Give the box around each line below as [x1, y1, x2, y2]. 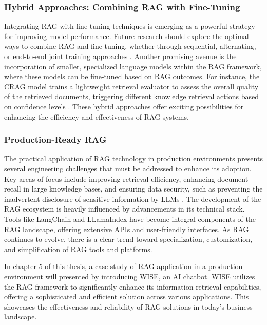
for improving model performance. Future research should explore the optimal [4, 30, 249, 41]
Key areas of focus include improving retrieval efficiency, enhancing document [4, 173, 249, 184]
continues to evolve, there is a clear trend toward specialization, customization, [4, 234, 253, 244]
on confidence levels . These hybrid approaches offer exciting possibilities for [4, 101, 244, 111]
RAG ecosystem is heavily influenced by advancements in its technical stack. [4, 203, 245, 214]
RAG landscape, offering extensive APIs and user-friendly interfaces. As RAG [4, 223, 249, 234]
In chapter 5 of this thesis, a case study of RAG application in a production [4, 261, 243, 272]
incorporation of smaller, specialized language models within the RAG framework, [4, 61, 262, 71]
